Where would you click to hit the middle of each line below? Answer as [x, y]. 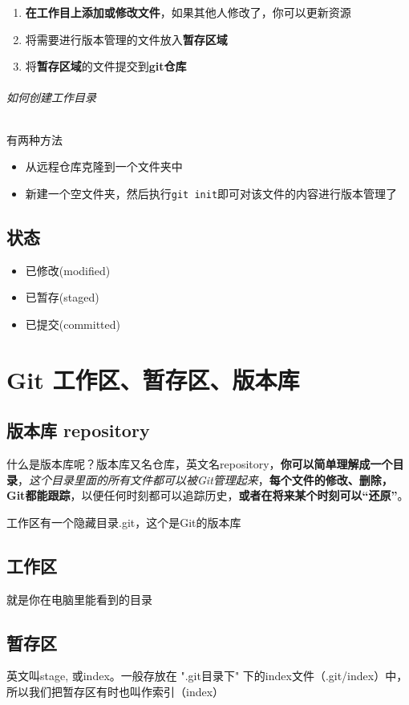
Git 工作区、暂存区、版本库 [153, 379]
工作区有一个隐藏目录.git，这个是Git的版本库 [124, 522]
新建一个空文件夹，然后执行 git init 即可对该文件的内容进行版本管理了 [211, 193]
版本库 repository [78, 430]
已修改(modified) [68, 270]
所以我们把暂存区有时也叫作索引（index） [115, 691]
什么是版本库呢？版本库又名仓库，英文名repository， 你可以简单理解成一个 [200, 463]
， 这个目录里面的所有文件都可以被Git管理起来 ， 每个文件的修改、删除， [205, 479]
